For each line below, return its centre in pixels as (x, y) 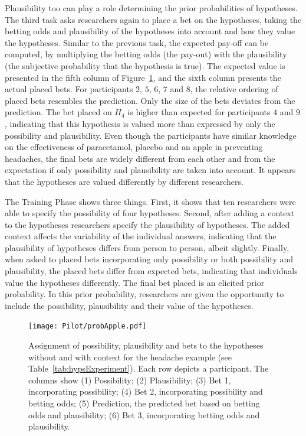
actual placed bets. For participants (69, 89)
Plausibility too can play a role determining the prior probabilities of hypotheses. (151, 8)
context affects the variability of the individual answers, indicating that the (141, 236)
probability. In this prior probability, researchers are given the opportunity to (144, 294)
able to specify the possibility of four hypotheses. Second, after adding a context (150, 213)
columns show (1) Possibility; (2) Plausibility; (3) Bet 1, (130, 380)
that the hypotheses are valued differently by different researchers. (124, 181)
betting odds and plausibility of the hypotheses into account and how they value (150, 31)
